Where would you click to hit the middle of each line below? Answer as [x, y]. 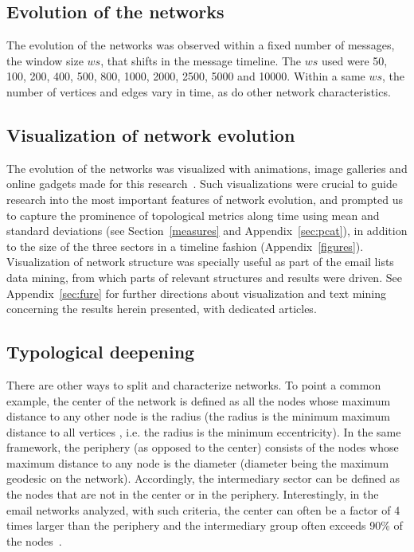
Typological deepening [101, 352]
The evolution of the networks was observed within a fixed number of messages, [201, 45]
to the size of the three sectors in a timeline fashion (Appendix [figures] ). [185, 246]
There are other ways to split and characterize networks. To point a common [194, 384]
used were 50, [355, 60]
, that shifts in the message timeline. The [201, 60]
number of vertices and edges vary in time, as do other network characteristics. [199, 91]
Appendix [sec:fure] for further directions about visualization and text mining [196, 293]
